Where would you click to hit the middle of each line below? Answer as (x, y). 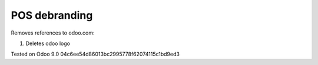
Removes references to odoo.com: (53, 33)
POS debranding (52, 15)
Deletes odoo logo (48, 43)
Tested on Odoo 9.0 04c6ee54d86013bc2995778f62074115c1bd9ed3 (95, 54)
